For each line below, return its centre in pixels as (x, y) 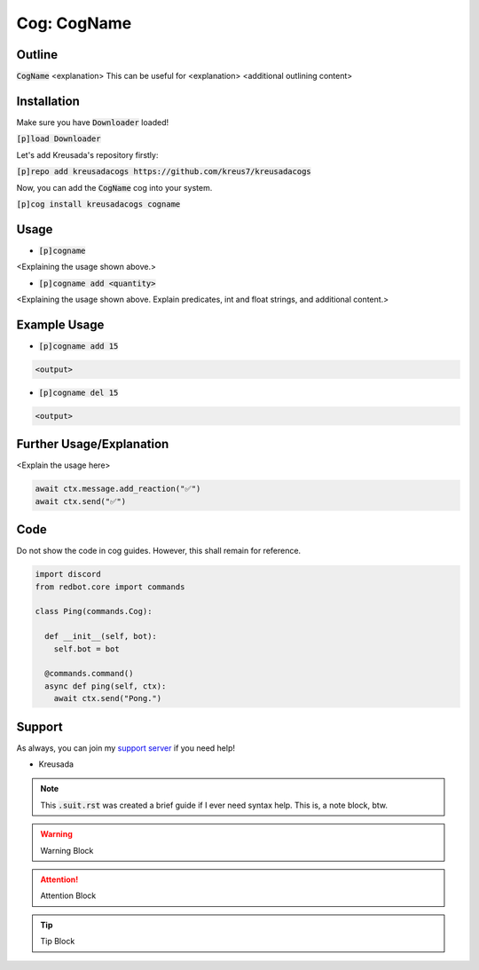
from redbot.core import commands (110, 587)
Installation (48, 101)
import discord (68, 574)
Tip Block (58, 942)
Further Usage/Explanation (93, 444)
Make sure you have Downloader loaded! (92, 122)
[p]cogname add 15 (79, 346)
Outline (37, 55)
